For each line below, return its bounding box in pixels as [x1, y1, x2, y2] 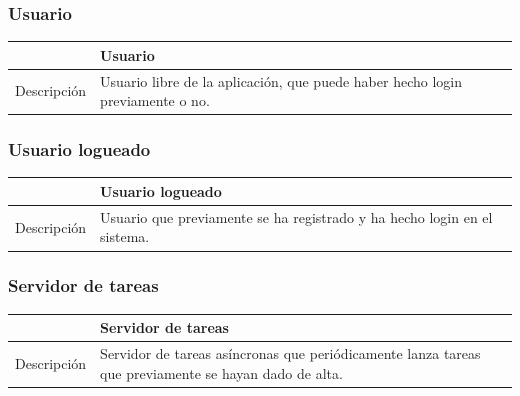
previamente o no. [100, 90, 210, 111]
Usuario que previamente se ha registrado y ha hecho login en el [100, 206, 493, 227]
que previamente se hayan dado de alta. [100, 362, 343, 383]
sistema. [100, 226, 150, 247]
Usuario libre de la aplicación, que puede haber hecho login [100, 70, 462, 91]
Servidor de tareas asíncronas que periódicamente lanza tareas [100, 343, 481, 364]
